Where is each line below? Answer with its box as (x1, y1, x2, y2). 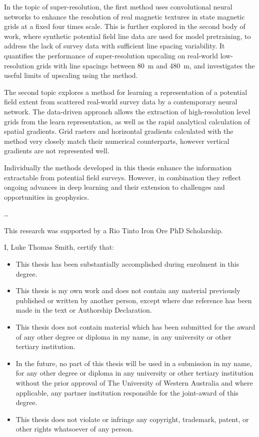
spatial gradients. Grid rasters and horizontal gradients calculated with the (4, 126, 233, 136)
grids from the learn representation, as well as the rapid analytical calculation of (4, 116, 250, 126)
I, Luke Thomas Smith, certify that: (4, 242, 114, 252)
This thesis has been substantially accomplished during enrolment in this (15, 259, 239, 269)
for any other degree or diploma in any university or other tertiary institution (15, 368, 253, 378)
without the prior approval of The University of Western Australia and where (15, 378, 253, 388)
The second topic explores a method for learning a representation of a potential (4, 86, 247, 97)
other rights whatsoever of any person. (15, 424, 134, 434)
